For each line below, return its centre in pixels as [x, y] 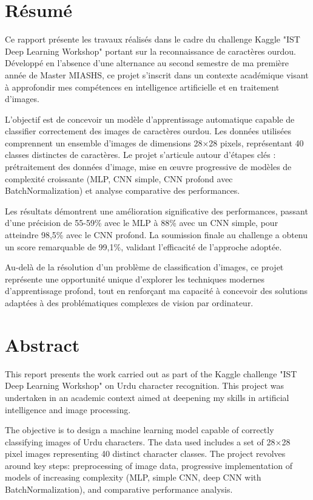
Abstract [42, 344]
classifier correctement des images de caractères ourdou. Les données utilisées [148, 131]
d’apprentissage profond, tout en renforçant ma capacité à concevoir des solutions [156, 291]
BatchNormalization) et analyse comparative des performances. [123, 190]
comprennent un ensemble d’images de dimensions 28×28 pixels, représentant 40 [154, 142]
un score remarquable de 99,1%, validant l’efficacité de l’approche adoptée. [143, 246]
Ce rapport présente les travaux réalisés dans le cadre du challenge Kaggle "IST [153, 39]
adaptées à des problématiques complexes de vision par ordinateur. [129, 303]
